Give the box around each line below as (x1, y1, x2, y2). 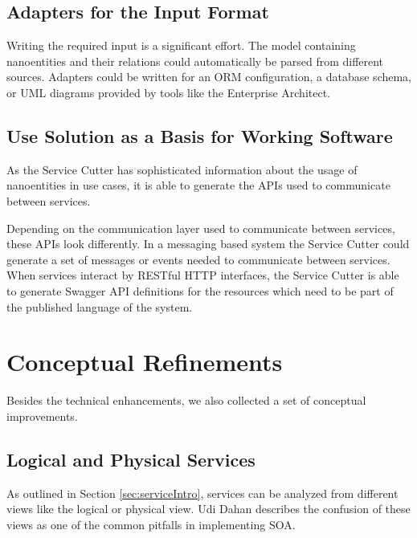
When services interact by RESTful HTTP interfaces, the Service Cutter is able (6, 267, 399, 283)
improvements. (6, 407, 78, 424)
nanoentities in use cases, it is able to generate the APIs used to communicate (6, 177, 390, 194)
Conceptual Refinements (6, 345, 283, 378)
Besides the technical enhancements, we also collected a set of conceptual (6, 392, 366, 409)
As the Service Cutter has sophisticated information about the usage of (6, 161, 358, 177)
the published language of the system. (6, 298, 193, 315)
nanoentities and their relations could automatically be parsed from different (6, 52, 384, 69)
